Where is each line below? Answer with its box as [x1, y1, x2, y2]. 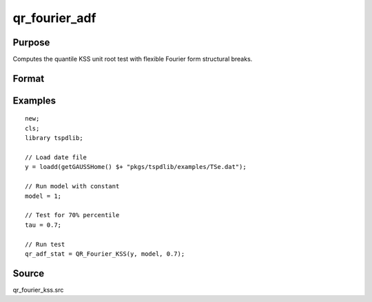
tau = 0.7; [25, 221, 62, 229]
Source [12, 268, 45, 279]
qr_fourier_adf [12, 10, 96, 26]
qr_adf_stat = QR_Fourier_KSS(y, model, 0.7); [25, 250, 185, 258]
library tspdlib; [25, 134, 83, 142]
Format [12, 72, 45, 84]
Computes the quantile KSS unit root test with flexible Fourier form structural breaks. [12, 55, 253, 63]
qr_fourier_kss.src [12, 285, 64, 294]
